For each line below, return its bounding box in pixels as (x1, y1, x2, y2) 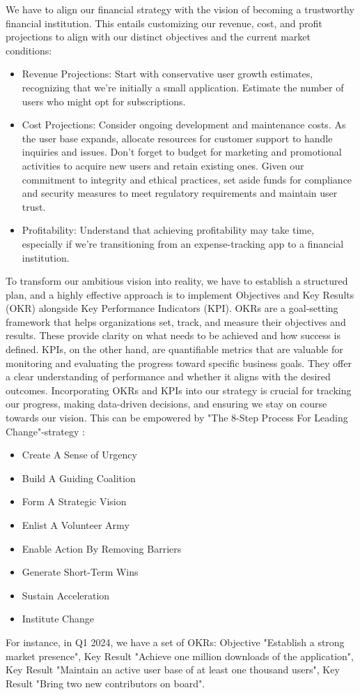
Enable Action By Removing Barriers (22, 541, 182, 555)
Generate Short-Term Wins (22, 565, 139, 579)
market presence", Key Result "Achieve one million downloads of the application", (6, 648, 354, 663)
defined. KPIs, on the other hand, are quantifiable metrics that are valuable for (6, 342, 343, 357)
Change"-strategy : (6, 424, 85, 438)
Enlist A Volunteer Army (22, 518, 130, 532)
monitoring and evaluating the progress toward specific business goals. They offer (6, 355, 352, 370)
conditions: (6, 43, 52, 57)
